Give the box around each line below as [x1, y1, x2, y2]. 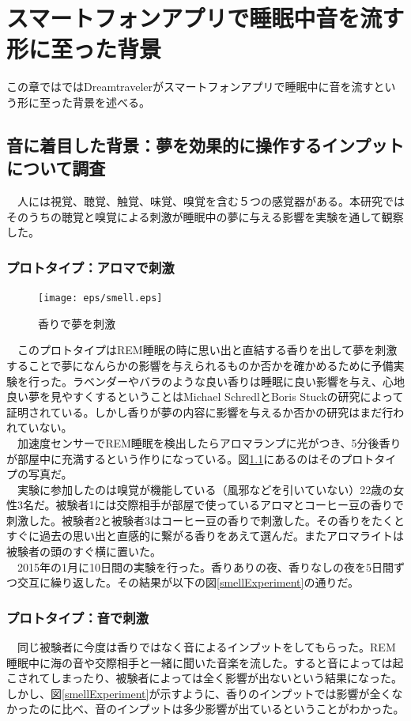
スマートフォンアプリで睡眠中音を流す [6, 2, 405, 34]
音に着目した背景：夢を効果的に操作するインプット [6, 132, 405, 157]
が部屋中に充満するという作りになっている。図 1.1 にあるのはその [6, 450, 341, 466]
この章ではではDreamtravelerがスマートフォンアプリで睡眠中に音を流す [6, 78, 374, 95]
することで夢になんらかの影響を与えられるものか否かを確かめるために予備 [6, 357, 394, 373]
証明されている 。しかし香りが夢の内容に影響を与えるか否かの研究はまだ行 [6, 403, 394, 420]
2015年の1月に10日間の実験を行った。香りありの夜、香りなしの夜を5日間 [17, 558, 394, 575]
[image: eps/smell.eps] [38, 293, 163, 304]
